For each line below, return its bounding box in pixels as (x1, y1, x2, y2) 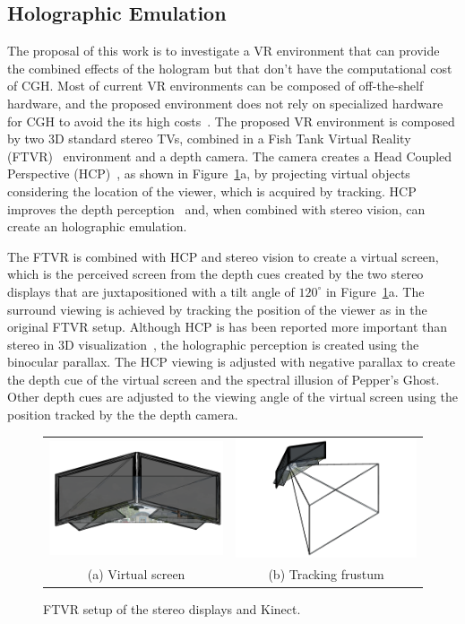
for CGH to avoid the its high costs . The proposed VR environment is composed (7, 111, 455, 130)
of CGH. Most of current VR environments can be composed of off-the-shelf (7, 76, 424, 95)
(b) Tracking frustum (268, 565, 384, 584)
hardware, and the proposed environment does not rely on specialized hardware (7, 93, 443, 112)
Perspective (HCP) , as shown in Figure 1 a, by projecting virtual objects (7, 164, 410, 183)
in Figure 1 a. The (325, 282, 425, 300)
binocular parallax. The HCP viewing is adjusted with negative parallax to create (7, 352, 455, 371)
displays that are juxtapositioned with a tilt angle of (7, 282, 295, 300)
